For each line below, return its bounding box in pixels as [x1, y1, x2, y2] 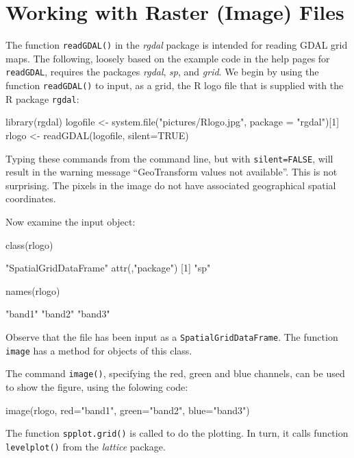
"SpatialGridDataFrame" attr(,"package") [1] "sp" [5, 261, 211, 275]
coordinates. [5, 191, 56, 206]
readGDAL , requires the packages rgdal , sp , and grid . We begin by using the [5, 64, 319, 79]
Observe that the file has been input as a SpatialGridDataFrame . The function [5, 329, 338, 343]
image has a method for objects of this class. [5, 343, 192, 357]
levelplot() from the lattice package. [5, 439, 166, 453]
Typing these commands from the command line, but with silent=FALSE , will [5, 151, 333, 165]
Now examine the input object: [5, 214, 136, 228]
